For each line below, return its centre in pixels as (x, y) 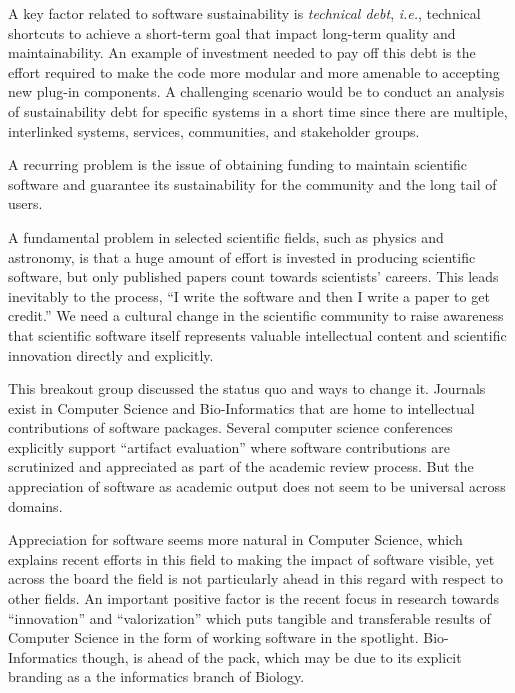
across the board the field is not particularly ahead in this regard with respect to (255, 578)
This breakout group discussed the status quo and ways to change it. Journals (247, 388)
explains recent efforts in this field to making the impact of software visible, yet (251, 558)
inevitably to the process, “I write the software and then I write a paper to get (249, 295)
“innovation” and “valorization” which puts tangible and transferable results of (249, 617)
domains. (35, 505)
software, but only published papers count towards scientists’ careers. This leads (253, 276)
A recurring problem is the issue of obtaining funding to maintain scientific (238, 164)
